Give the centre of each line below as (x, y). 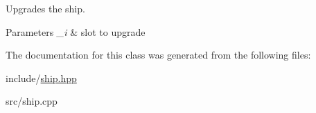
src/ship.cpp (32, 101)
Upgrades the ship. (45, 8)
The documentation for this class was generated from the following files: (158, 55)
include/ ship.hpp (41, 78)
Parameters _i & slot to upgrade (76, 31)
